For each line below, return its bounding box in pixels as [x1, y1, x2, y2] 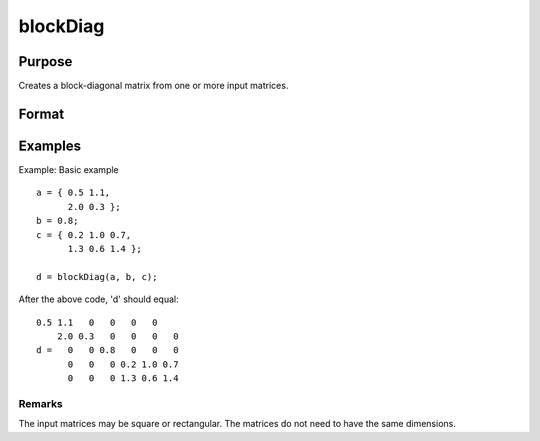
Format [18, 105, 65, 122]
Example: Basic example [18, 163, 119, 175]
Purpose [18, 53, 73, 70]
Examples [18, 137, 82, 154]
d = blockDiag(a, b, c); [36, 271, 158, 282]
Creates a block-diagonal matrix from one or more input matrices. [18, 80, 289, 92]
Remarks [18, 396, 64, 410]
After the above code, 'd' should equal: [18, 293, 179, 305]
